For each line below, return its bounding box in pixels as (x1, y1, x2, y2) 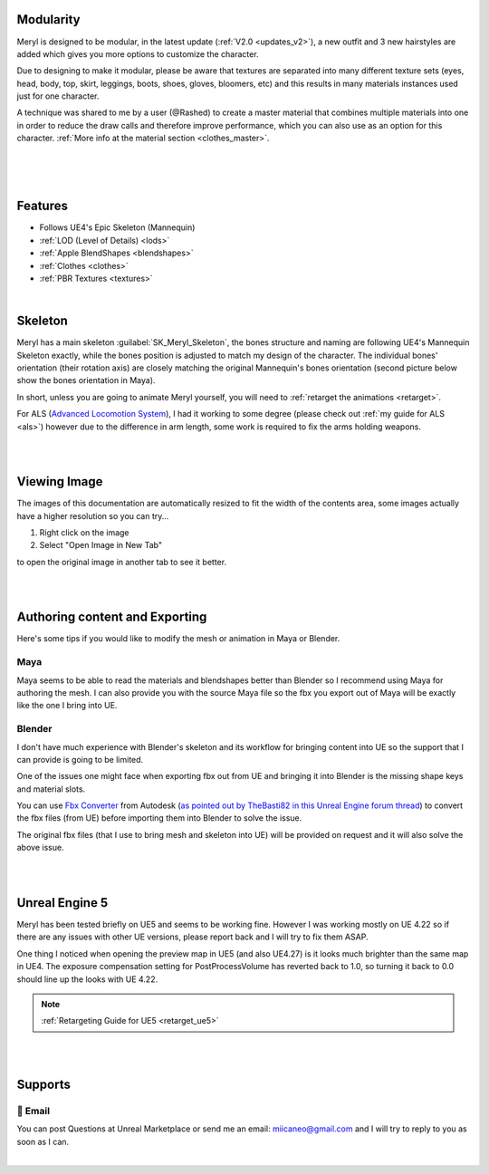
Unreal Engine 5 (16, 895, 109, 910)
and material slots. (16, 784, 86, 794)
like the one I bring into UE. (16, 700, 118, 711)
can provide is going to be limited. (16, 754, 144, 765)
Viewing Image (16, 474, 103, 489)
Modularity (16, 12, 81, 27)
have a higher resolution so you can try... (16, 510, 169, 521)
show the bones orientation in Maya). (16, 375, 156, 386)
